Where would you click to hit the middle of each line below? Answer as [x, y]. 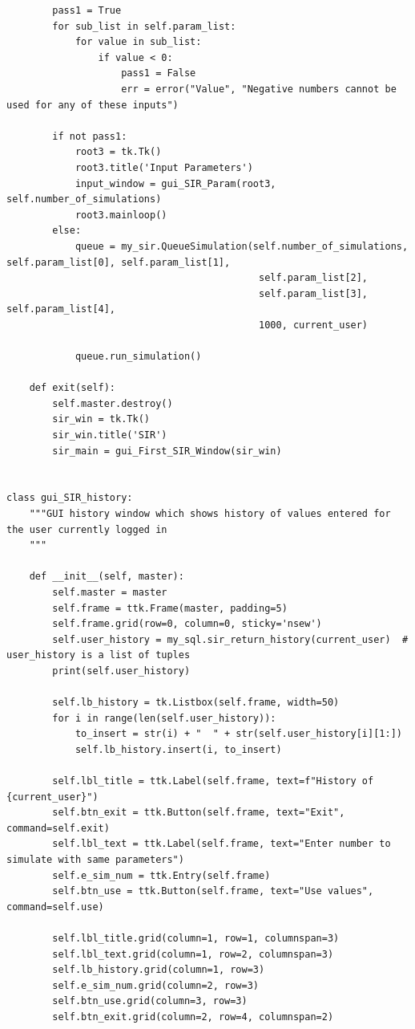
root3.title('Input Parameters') [164, 167]
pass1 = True [87, 10]
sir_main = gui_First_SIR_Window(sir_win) [167, 451]
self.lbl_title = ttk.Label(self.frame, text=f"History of [213, 781]
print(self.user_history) [121, 671]
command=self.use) [55, 907]
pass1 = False [159, 73]
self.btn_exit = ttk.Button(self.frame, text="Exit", [199, 813]
